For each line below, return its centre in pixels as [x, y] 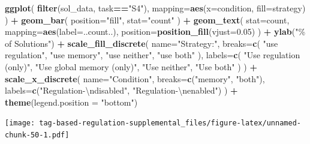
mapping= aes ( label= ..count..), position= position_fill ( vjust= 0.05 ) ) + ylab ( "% [155, 31]
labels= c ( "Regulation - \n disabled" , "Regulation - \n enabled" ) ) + [121, 90]
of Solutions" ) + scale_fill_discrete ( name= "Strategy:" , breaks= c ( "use [142, 43]
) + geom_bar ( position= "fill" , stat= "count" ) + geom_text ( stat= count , [147, 19]
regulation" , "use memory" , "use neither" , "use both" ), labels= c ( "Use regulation [153, 55]
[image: [20, 123]
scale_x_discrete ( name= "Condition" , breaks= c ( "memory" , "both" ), [135, 78]
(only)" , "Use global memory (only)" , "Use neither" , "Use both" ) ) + [131, 66]
